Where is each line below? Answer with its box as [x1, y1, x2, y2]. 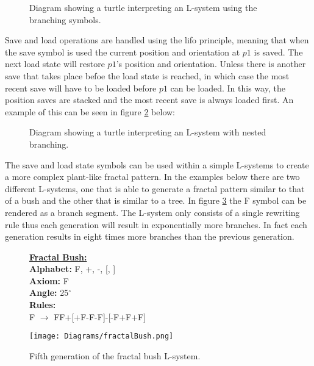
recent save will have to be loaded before [5, 81, 157, 94]
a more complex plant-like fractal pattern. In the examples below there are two [5, 170, 300, 183]
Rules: [29, 298, 56, 311]
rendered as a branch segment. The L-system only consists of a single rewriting [5, 206, 300, 218]
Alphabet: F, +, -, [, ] [29, 262, 116, 275]
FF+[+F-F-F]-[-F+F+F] [54, 310, 146, 323]
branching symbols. [29, 13, 101, 26]
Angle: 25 [29, 286, 69, 299]
